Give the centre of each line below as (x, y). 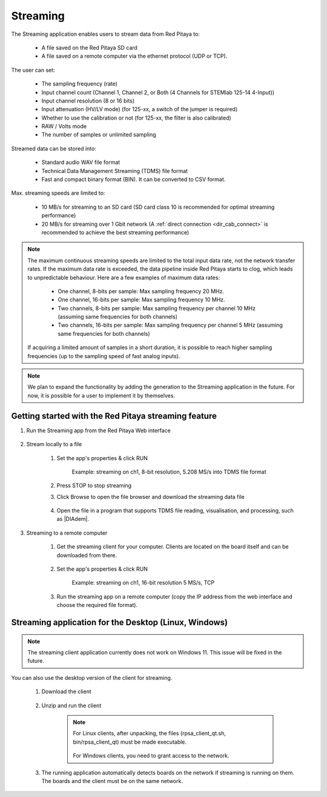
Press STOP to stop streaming (94, 486)
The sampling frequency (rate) (80, 84)
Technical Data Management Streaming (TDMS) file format (114, 171)
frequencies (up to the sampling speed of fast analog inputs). (104, 356)
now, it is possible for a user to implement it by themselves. (101, 395)
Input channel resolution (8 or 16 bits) (88, 101)
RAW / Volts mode (64, 126)
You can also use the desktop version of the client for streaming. (92, 677)
